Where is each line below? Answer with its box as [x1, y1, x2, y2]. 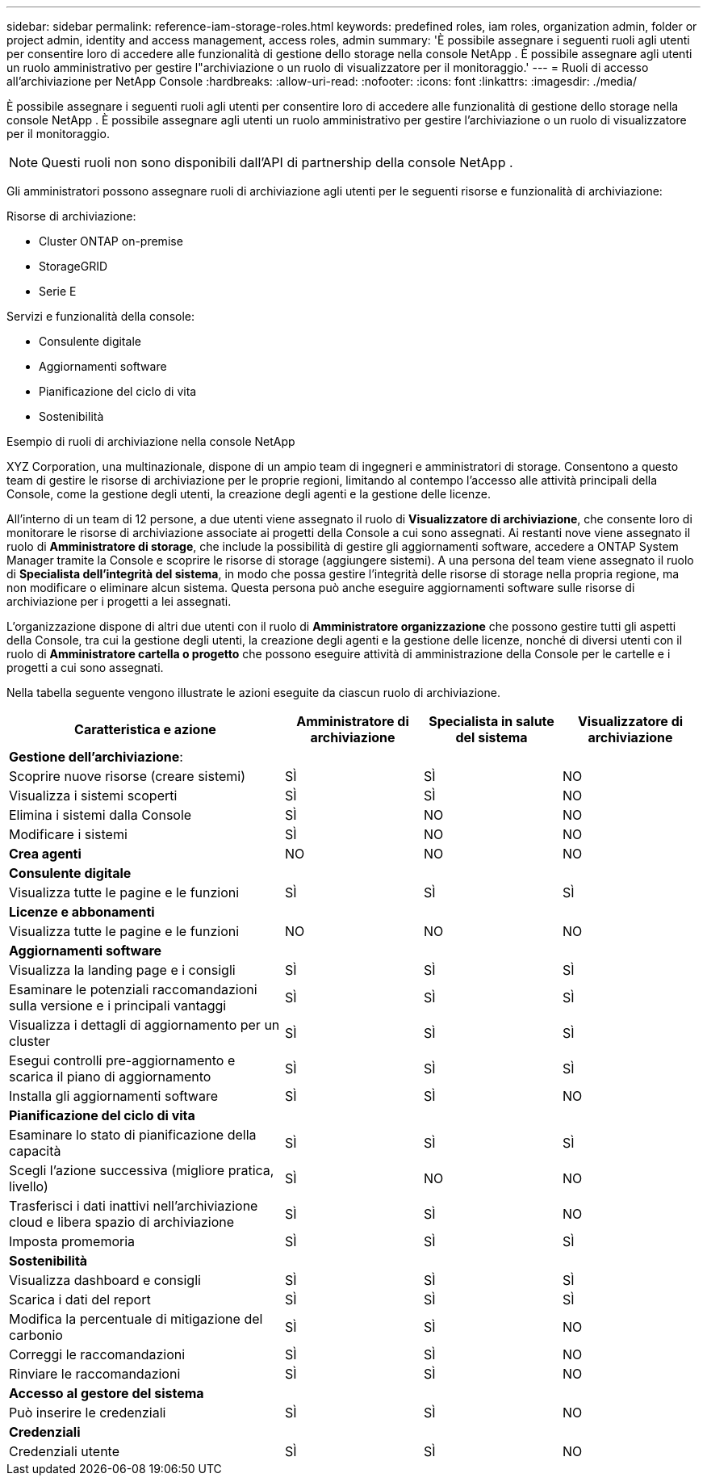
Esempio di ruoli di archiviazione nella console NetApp [6, 435, 295, 448]
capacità [9, 1143, 61, 1159]
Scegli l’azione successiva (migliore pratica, [9, 1162, 274, 1178]
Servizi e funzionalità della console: [6, 309, 195, 323]
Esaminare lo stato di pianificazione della [9, 1127, 257, 1143]
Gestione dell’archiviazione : [9, 749, 183, 765]
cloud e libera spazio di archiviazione [9, 1214, 235, 1230]
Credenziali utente [9, 1443, 120, 1459]
